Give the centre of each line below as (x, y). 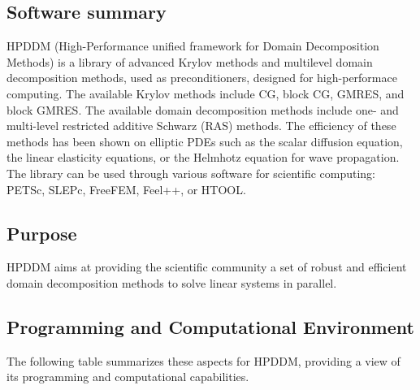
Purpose (42, 233)
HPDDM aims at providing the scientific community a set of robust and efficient (207, 267)
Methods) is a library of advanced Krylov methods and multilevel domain (190, 61)
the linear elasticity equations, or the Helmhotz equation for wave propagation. (203, 157)
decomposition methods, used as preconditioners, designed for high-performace (202, 78)
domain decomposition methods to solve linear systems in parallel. (172, 282)
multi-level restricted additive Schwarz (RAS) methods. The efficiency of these (201, 126)
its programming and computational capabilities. (128, 377)
